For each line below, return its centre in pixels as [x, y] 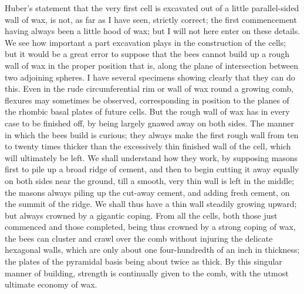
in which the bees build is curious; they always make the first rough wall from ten [152, 134]
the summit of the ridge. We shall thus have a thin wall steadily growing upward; [151, 204]
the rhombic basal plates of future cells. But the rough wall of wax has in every [147, 111]
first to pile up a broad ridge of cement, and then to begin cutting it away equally [152, 169]
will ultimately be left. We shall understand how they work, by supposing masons [151, 157]
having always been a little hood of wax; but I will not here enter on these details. [153, 31]
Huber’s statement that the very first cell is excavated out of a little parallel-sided [152, 8]
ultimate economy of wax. [51, 284]
